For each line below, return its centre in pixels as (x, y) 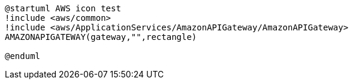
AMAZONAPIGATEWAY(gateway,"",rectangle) (101, 37)
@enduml (23, 56)
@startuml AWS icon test (63, 8)
